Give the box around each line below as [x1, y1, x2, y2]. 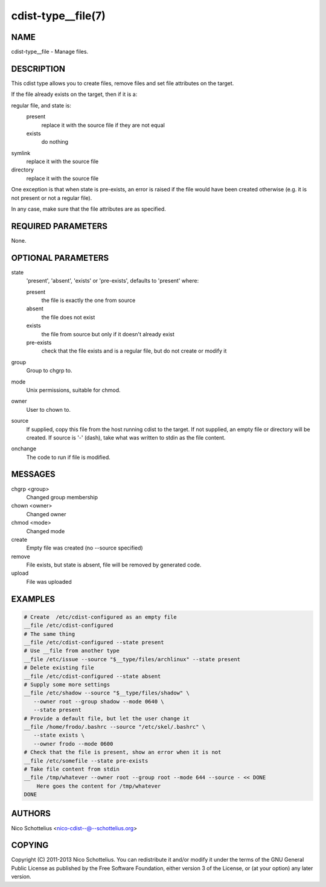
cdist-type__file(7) [11, 9, 106, 22]
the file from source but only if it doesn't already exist [41, 330, 175, 338]
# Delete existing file [24, 664, 95, 671]
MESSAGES [11, 469, 56, 479]
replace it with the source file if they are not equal [41, 121, 165, 129]
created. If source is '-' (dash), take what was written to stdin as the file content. [26, 434, 226, 441]
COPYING [11, 840, 49, 851]
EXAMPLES [11, 594, 56, 604]
